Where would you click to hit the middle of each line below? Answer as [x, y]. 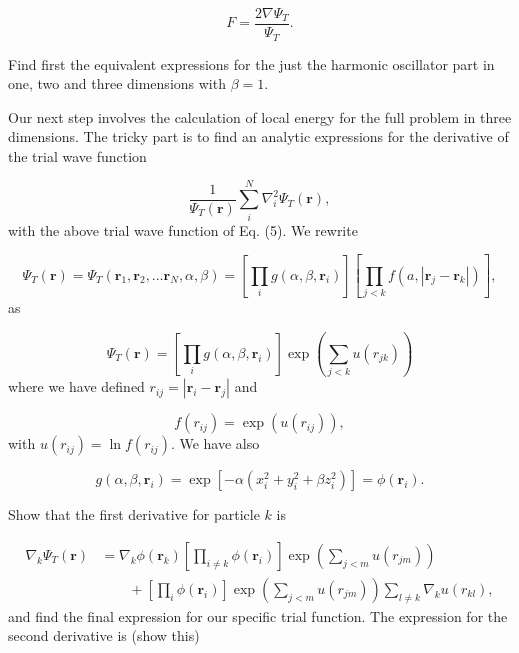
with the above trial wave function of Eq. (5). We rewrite [183, 229]
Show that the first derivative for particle [134, 514]
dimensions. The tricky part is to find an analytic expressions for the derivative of [258, 136]
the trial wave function [77, 155]
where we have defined [76, 386]
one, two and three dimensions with [117, 83]
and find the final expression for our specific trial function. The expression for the [258, 615]
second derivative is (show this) [104, 635]
